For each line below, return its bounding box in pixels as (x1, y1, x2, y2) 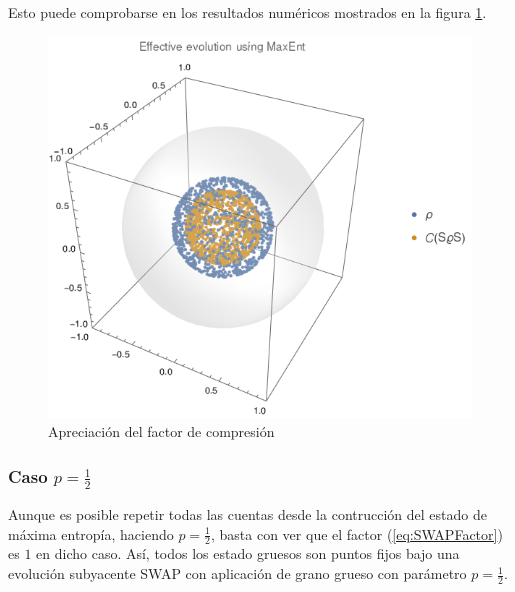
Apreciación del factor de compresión (48, 421, 275, 442)
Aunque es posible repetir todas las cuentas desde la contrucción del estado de (8, 504, 487, 525)
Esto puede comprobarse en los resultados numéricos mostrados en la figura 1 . (8, 2, 487, 22)
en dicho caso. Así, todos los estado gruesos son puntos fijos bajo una (36, 543, 460, 564)
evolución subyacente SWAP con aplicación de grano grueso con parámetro (8, 563, 467, 584)
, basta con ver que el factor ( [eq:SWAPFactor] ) (211, 523, 503, 544)
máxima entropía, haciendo (8, 523, 174, 544)
